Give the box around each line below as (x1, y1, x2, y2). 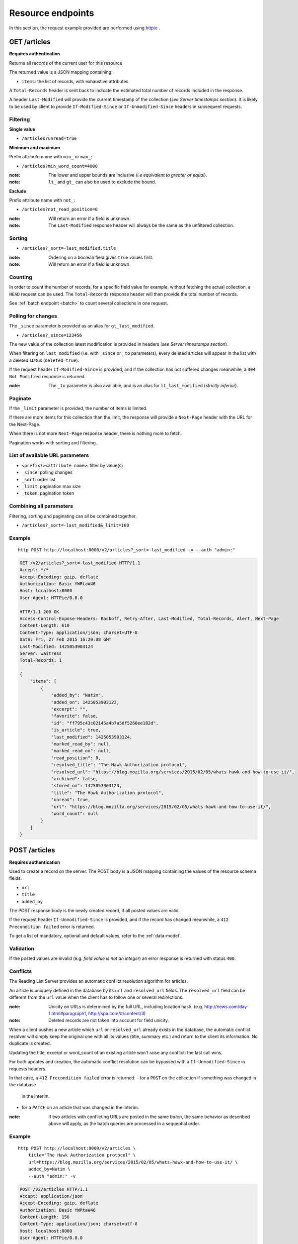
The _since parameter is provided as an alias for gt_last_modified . (9, 323, 155, 329)
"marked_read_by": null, (51, 741, 112, 746)
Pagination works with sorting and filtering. (9, 439, 97, 445)
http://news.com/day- (204, 1003, 249, 1010)
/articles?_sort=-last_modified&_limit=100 (21, 522, 129, 528)
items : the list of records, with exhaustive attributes (21, 78, 129, 84)
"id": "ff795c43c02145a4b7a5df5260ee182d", (51, 720, 159, 726)
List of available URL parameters (9, 452, 89, 459)
